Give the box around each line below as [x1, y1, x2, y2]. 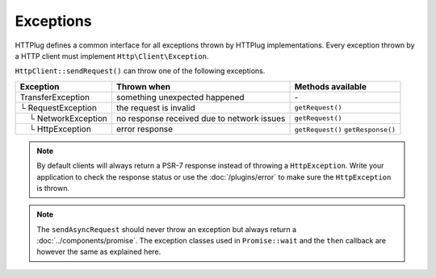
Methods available [294, 81, 367, 92]
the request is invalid [115, 102, 195, 113]
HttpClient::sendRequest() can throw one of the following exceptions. [15, 66, 266, 76]
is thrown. [36, 183, 70, 193]
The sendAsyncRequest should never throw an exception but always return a [36, 224, 297, 234]
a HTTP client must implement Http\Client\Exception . [15, 51, 209, 60]
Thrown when [115, 81, 171, 92]
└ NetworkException [28, 113, 108, 124]
